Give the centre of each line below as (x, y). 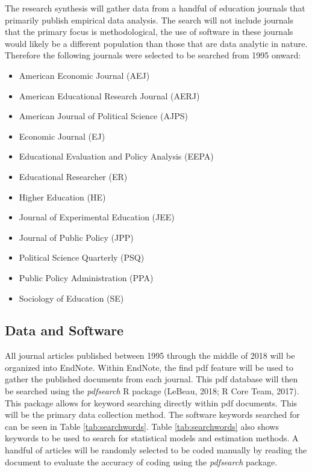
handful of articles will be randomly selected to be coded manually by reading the (156, 450)
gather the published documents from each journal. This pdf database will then (151, 379)
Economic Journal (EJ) (62, 136)
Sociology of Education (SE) (71, 298)
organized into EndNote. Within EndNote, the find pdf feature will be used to (149, 367)
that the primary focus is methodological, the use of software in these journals (149, 32)
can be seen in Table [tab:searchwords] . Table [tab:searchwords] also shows (142, 426)
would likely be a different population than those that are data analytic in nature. (156, 43)
